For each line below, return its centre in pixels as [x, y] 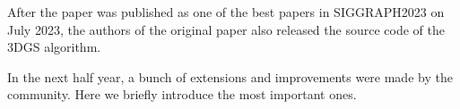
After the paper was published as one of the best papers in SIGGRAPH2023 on [226, 12]
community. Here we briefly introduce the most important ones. [182, 94]
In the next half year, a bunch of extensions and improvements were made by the [230, 76]
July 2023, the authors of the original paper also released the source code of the [226, 29]
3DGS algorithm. [54, 47]
